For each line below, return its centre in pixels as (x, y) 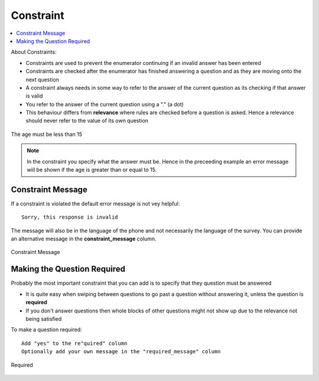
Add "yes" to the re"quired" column (74, 343)
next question (42, 79)
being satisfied (44, 318)
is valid (34, 96)
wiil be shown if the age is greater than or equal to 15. (92, 170)
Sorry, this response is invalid (70, 217)
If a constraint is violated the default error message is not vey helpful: (95, 203)
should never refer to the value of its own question (87, 121)
